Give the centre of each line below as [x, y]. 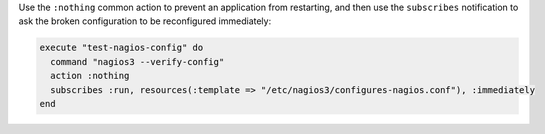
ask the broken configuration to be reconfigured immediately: [145, 21]
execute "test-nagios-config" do [121, 48]
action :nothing [90, 76]
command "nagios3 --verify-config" [137, 61]
